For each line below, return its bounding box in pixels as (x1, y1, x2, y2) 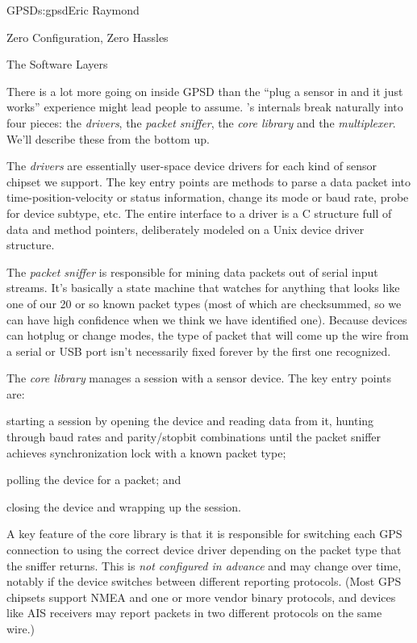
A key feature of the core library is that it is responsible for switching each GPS (6, 525, 402, 542)
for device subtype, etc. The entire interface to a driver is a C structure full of (6, 204, 392, 221)
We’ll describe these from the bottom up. (6, 130, 210, 147)
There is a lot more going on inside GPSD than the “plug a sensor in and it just (6, 82, 403, 99)
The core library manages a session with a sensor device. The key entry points (6, 370, 392, 386)
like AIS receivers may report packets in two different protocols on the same (6, 604, 382, 621)
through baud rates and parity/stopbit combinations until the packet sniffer (6, 428, 382, 445)
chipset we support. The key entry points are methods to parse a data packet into (6, 173, 411, 190)
